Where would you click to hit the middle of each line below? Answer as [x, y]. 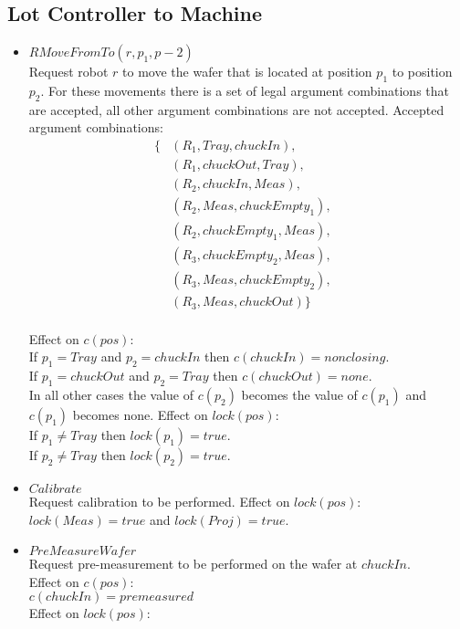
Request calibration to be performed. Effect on [159, 502]
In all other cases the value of [111, 395]
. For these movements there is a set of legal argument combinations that [245, 90]
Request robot [68, 72]
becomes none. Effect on [140, 415]
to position [422, 72]
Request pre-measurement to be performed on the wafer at [193, 564]
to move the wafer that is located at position [247, 72]
